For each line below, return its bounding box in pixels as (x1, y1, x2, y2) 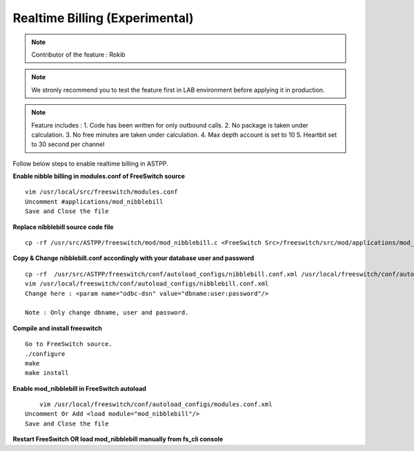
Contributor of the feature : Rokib (31, 50, 126, 59)
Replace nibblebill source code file (12, 223, 114, 231)
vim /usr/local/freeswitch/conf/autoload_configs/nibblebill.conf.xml (25, 280, 269, 288)
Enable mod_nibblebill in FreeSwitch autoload (12, 384, 146, 392)
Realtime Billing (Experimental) (12, 10, 194, 26)
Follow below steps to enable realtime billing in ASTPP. (12, 159, 168, 168)
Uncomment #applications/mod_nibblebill (25, 197, 164, 206)
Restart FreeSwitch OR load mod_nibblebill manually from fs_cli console (12, 435, 224, 443)
